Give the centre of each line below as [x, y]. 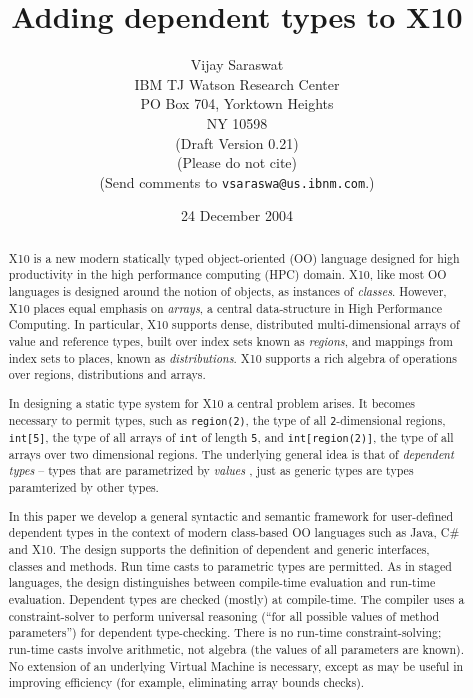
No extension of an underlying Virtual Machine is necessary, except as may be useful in [236, 665]
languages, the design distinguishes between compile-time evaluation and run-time [222, 582]
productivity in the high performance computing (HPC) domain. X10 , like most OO [227, 274]
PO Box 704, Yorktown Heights [237, 103]
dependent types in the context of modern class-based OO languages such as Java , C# [234, 532]
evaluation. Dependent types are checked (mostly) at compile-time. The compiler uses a [236, 598]
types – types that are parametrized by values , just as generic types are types [211, 470]
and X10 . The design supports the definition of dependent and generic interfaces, [219, 548]
